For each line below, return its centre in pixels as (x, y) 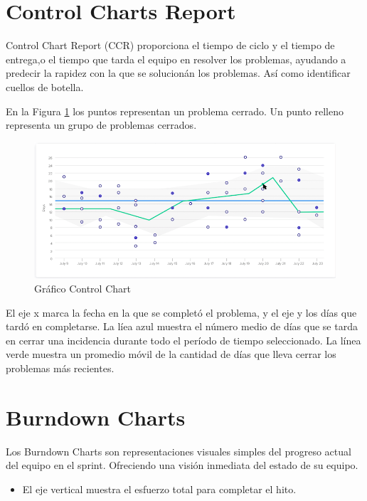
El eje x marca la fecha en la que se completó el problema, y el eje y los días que (181, 312)
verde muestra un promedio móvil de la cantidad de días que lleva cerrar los (171, 354)
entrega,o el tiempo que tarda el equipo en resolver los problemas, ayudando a (176, 59)
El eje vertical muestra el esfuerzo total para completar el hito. (159, 489)
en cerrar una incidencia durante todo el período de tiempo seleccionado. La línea (183, 340)
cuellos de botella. (45, 86)
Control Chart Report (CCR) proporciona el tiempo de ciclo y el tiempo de (170, 45)
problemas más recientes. (60, 368)
